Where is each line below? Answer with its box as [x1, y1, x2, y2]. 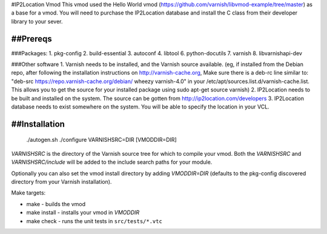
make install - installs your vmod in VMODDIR [26, 209, 140, 216]
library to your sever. [11, 18, 63, 25]
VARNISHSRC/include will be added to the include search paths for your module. [11, 158, 213, 166]
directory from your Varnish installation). [11, 178, 112, 185]
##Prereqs [11, 33, 52, 44]
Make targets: [11, 189, 46, 196]
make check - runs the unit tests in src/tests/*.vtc [26, 217, 163, 224]
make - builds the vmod [26, 200, 86, 207]
